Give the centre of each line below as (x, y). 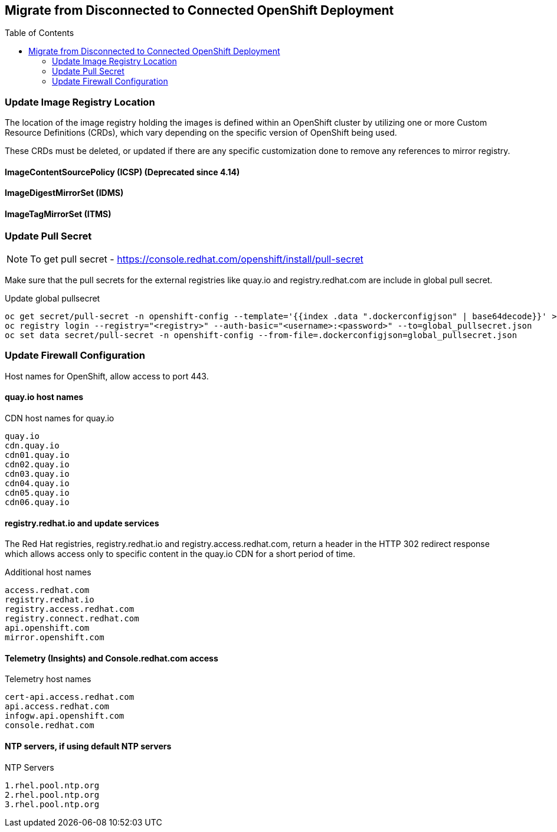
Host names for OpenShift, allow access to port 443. (107, 376)
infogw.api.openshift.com (65, 716)
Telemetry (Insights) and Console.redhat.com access (112, 658)
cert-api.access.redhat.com (70, 697)
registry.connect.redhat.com (72, 619)
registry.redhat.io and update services (82, 523)
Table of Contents (40, 33)
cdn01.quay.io (37, 455)
